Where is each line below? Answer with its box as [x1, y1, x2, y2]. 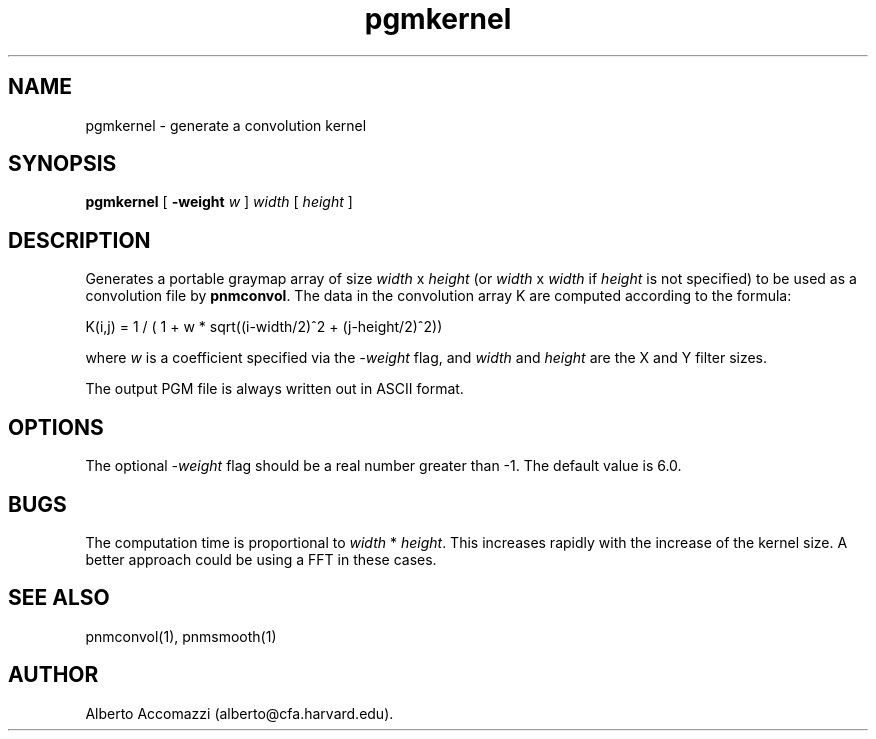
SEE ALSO [8, 585, 110, 611]
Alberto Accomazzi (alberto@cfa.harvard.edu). [85, 704, 394, 722]
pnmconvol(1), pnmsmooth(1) [85, 627, 277, 645]
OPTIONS [8, 414, 104, 440]
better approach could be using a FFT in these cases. [85, 550, 437, 568]
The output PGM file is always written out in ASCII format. [85, 380, 464, 398]
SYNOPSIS [8, 151, 117, 177]
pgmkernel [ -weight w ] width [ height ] [85, 193, 353, 211]
